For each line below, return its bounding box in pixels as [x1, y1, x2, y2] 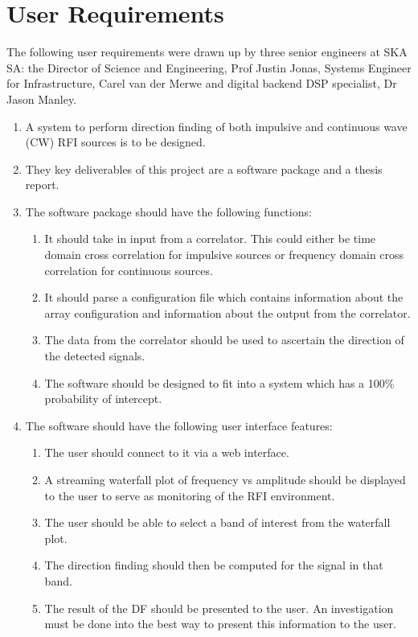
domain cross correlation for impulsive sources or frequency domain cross [44, 246, 404, 263]
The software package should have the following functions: [25, 203, 312, 220]
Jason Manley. [6, 90, 77, 107]
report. [25, 176, 59, 193]
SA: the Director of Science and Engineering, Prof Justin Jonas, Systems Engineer [6, 59, 412, 76]
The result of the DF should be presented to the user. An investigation [44, 599, 394, 616]
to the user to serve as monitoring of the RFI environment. [44, 487, 335, 503]
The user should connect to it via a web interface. [44, 444, 289, 461]
